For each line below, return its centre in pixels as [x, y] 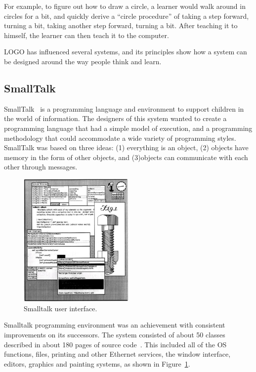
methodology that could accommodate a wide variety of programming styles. [120, 138]
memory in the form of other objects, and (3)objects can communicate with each [126, 157]
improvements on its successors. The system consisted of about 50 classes [115, 335]
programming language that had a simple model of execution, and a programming [128, 128]
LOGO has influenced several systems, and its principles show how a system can [126, 52]
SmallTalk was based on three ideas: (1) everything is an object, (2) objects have [126, 147]
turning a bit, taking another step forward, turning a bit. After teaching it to [121, 25]
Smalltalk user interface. [61, 308]
